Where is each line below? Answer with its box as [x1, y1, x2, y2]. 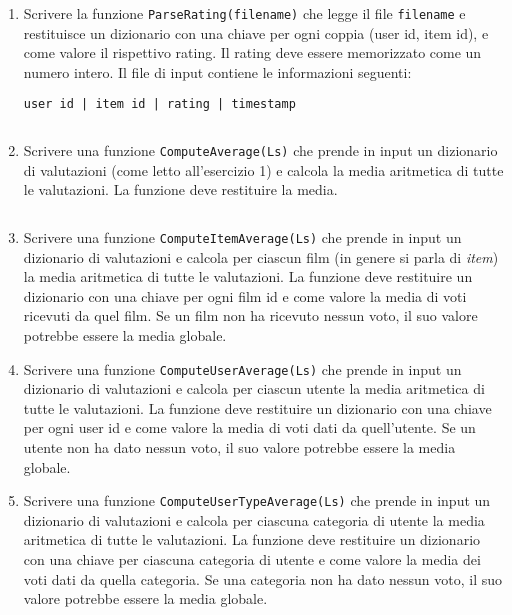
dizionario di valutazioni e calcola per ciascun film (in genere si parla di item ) [23, 246, 499, 267]
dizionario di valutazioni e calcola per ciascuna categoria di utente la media [23, 509, 485, 530]
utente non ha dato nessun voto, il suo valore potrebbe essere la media [23, 437, 456, 457]
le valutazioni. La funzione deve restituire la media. [23, 179, 338, 200]
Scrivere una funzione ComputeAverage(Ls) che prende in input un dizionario [23, 140, 498, 161]
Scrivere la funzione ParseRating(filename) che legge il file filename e [23, 3, 466, 23]
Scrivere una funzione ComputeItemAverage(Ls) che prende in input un [23, 226, 462, 247]
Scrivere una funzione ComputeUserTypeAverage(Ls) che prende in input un [23, 490, 491, 511]
